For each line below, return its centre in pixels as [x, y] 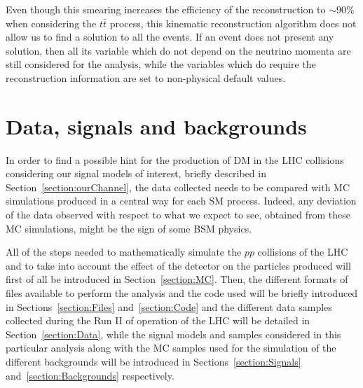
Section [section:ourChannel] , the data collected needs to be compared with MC [178, 187]
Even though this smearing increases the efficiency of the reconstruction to [166, 9]
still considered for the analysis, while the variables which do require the [161, 64]
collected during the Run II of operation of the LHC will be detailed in [158, 320]
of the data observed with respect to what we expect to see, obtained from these [178, 215]
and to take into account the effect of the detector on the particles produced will [178, 265]
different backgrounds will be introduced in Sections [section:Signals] [153, 361]
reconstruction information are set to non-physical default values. [146, 77]
